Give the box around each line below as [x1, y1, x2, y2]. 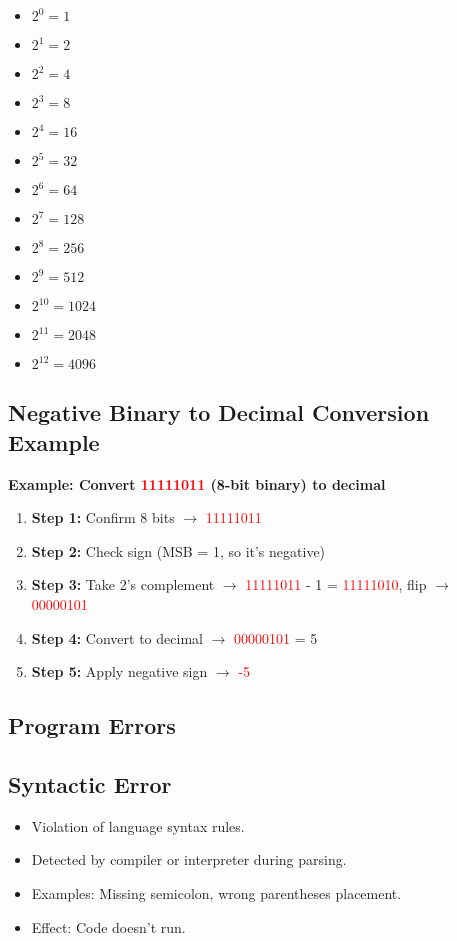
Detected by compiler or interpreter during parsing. [31, 849, 347, 870]
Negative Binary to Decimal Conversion [8, 397, 430, 428]
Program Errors [8, 710, 176, 741]
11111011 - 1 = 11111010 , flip [245, 574, 427, 595]
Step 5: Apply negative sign [31, 661, 208, 682]
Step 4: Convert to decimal [31, 627, 203, 648]
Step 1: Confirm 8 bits [31, 507, 175, 528]
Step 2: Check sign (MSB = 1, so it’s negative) [31, 540, 326, 561]
